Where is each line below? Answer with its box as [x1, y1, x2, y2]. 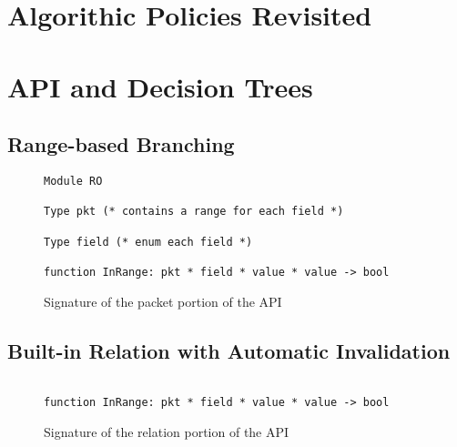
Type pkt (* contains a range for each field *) [44, 205, 344, 218]
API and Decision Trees [7, 67, 313, 105]
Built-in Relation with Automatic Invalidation [7, 336, 451, 364]
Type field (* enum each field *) [44, 235, 253, 249]
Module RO [44, 174, 103, 188]
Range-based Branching [7, 130, 235, 158]
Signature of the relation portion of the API [44, 422, 289, 441]
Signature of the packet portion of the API [44, 291, 282, 310]
